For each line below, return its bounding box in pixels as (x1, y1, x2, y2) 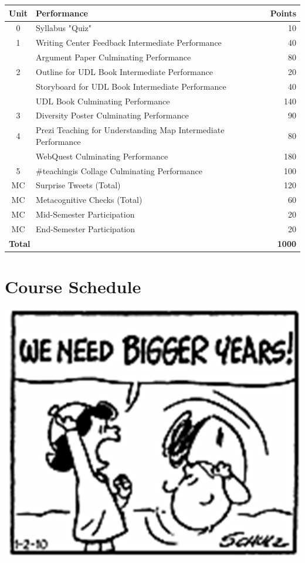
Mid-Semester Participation (36, 208, 135, 221)
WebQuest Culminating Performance (36, 150, 168, 162)
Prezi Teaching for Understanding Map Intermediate (36, 124, 225, 136)
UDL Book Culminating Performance (36, 94, 170, 107)
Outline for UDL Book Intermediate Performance (36, 65, 213, 77)
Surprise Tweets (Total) (36, 179, 121, 191)
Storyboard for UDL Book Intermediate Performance (36, 80, 226, 92)
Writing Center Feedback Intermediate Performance (36, 36, 222, 49)
